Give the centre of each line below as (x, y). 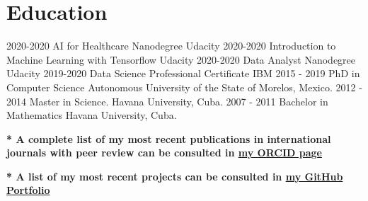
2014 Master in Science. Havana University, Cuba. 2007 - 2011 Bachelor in (167, 101)
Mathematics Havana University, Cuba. (92, 115)
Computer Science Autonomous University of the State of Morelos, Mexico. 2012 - (184, 87)
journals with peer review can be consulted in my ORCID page (164, 153)
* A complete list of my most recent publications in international (169, 138)
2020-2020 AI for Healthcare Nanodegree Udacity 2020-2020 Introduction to (171, 46)
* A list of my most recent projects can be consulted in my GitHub (175, 176)
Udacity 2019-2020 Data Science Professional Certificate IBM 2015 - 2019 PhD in (183, 73)
